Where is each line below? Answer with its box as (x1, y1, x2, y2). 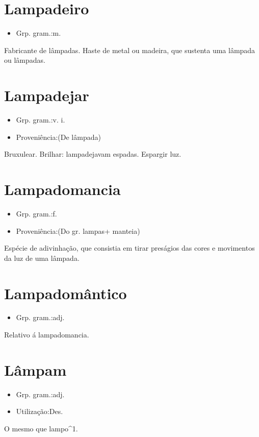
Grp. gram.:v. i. (16, 114, 65, 125)
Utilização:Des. (16, 406, 63, 417)
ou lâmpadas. (4, 55, 45, 65)
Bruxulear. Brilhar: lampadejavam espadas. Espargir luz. (4, 149, 182, 159)
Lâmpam (4, 359, 67, 380)
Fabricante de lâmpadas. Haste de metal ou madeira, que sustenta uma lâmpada (4, 44, 255, 55)
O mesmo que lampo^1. (4, 423, 78, 433)
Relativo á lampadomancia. (4, 329, 89, 340)
